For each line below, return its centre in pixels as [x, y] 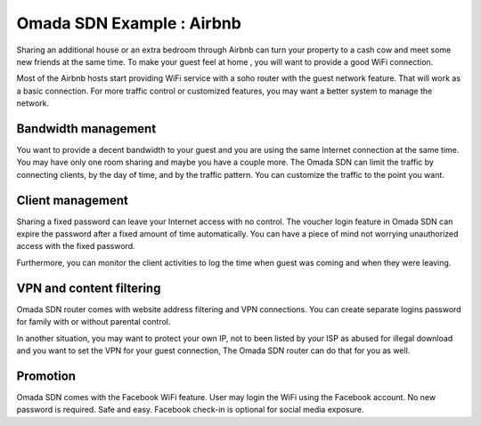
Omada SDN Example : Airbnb [129, 23]
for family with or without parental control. [94, 322]
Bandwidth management [86, 129]
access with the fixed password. [76, 246]
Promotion [46, 376]
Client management [73, 200]
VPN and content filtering [89, 288]
